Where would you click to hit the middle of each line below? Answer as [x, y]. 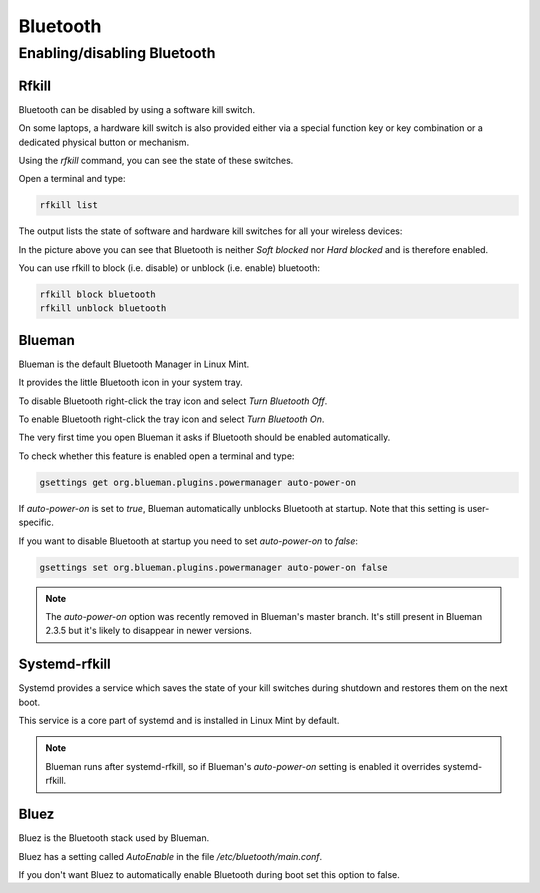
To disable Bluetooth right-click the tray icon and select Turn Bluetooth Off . [173, 401]
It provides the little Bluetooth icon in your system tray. [131, 382]
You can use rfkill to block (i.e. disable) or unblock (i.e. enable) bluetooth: [169, 268]
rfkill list [69, 205]
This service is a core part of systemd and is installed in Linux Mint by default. [179, 721]
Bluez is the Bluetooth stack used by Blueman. [114, 838]
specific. [36, 522]
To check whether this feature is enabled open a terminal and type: [156, 456]
